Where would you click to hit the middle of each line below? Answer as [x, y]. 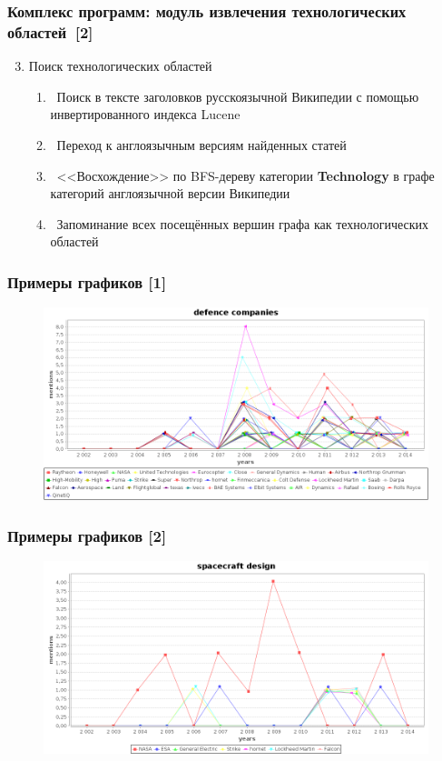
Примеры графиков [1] [87, 281]
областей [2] [50, 31]
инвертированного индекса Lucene [145, 114]
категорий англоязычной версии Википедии [170, 193]
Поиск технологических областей [120, 66]
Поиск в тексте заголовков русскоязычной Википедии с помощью [238, 96]
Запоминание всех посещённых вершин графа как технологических [242, 223]
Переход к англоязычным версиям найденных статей [201, 144]
